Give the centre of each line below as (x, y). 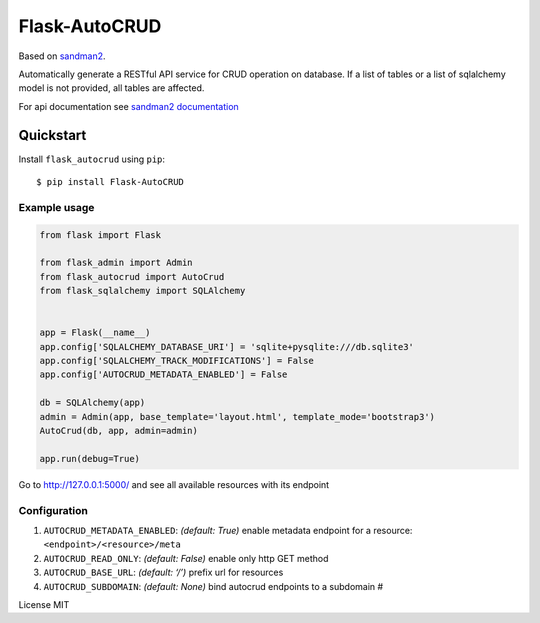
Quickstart (52, 135)
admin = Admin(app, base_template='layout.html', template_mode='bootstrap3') (237, 416)
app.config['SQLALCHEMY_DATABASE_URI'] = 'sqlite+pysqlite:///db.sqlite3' (227, 346)
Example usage (56, 207)
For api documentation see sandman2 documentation (128, 106)
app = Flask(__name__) (95, 333)
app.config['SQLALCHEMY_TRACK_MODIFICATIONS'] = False (176, 361)
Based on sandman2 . (62, 56)
